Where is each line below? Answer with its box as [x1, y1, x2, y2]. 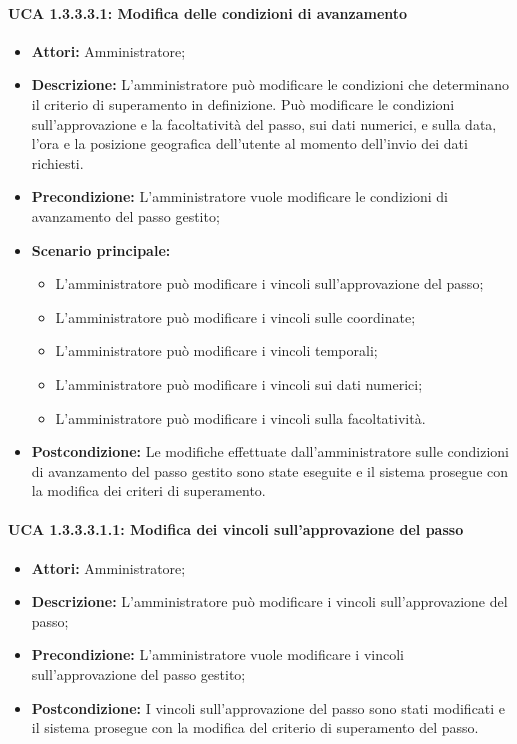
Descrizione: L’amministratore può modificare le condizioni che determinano [31, 74, 510, 95]
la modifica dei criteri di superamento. [31, 480, 266, 501]
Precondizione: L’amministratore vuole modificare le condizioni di [31, 186, 448, 207]
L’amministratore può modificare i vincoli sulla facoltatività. [55, 407, 426, 428]
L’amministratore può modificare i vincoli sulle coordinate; [55, 306, 416, 327]
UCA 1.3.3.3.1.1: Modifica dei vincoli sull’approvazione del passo [8, 519, 464, 540]
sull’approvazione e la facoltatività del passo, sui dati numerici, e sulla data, [31, 113, 497, 134]
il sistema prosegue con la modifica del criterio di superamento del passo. [31, 717, 479, 738]
